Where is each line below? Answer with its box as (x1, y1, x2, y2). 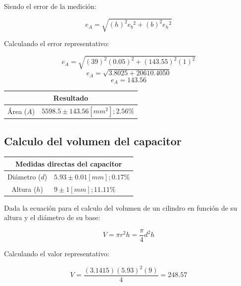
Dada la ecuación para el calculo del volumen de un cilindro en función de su (4, 202, 237, 213)
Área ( (7, 106, 27, 116)
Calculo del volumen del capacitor (4, 133, 182, 148)
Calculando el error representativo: (4, 38, 109, 49)
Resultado (53, 92, 89, 103)
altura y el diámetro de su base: (4, 212, 100, 223)
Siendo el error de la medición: (4, 1, 96, 11)
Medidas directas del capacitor (15, 158, 122, 169)
